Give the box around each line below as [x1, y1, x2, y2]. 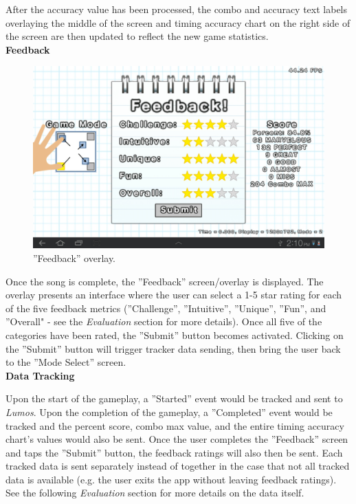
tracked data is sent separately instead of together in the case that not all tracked [5, 459, 350, 473]
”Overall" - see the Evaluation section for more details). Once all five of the [5, 314, 322, 329]
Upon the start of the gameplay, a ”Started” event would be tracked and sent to [5, 391, 343, 406]
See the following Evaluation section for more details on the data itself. [5, 485, 304, 500]
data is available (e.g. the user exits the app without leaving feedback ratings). [5, 472, 337, 486]
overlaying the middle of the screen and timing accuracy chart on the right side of [5, 15, 351, 30]
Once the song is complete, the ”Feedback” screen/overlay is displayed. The [5, 274, 324, 288]
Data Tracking [5, 368, 75, 382]
